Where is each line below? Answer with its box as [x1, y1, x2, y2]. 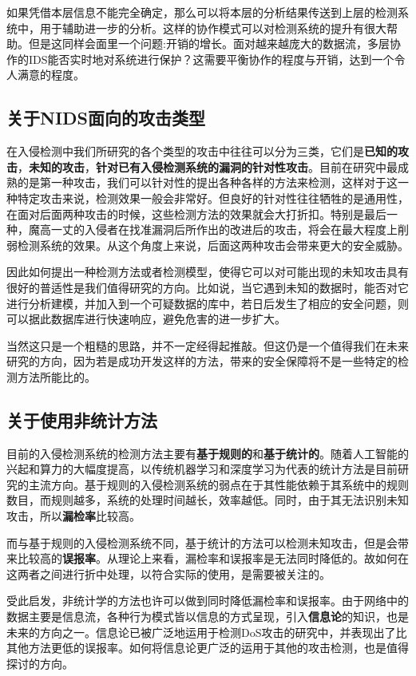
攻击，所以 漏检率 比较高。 [6, 508, 141, 524]
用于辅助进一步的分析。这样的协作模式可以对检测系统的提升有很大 [39, 19, 386, 36]
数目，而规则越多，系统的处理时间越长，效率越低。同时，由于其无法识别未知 [6, 492, 409, 508]
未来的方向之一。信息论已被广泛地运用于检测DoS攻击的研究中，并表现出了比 [6, 623, 407, 640]
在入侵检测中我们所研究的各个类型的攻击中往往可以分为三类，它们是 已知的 [6, 143, 398, 160]
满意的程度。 [17, 66, 85, 83]
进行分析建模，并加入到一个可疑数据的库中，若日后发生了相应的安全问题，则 [6, 295, 409, 311]
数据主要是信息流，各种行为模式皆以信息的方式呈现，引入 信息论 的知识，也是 [6, 608, 409, 625]
